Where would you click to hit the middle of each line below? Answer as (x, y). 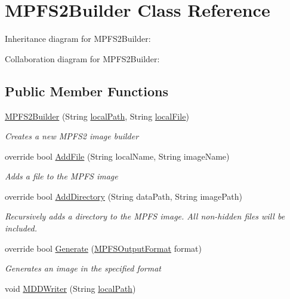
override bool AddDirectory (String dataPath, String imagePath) (124, 196)
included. (21, 228)
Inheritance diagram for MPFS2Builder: (78, 39)
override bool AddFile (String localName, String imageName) (117, 156)
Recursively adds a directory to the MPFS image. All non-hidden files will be (145, 216)
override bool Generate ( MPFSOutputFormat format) (103, 248)
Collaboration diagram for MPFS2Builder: (82, 58)
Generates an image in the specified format (83, 268)
